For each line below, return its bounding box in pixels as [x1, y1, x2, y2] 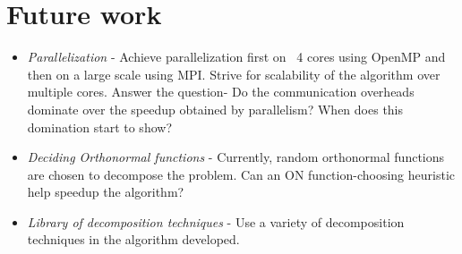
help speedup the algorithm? [27, 182, 184, 201]
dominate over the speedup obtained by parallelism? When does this [27, 99, 404, 118]
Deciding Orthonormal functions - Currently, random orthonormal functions [27, 148, 445, 166]
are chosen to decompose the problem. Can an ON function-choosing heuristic [27, 165, 455, 183]
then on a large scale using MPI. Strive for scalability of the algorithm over [27, 64, 441, 83]
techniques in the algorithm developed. [27, 230, 240, 249]
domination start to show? [27, 117, 172, 136]
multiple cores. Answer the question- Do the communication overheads [27, 82, 415, 101]
